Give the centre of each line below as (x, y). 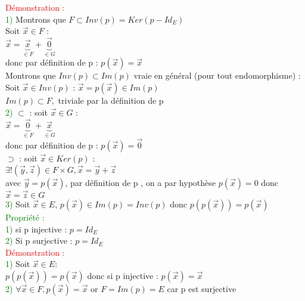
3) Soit (18, 204)
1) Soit (18, 264)
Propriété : (25, 217)
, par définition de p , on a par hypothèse (141, 182)
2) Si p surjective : (39, 241)
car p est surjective (202, 288)
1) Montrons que (36, 19)
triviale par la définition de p (111, 100)
